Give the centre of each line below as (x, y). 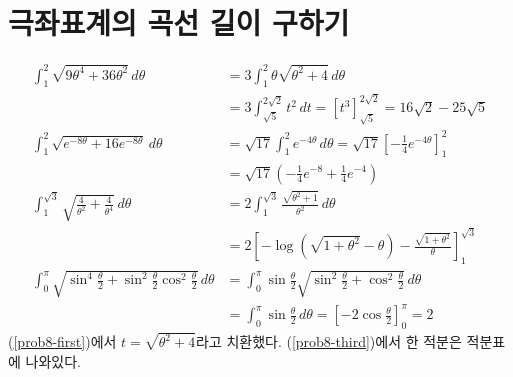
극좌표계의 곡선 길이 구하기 (179, 22)
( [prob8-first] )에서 (62, 341)
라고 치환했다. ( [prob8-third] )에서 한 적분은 (328, 341)
